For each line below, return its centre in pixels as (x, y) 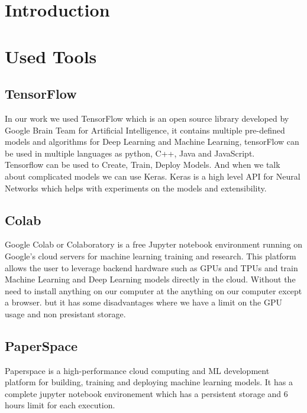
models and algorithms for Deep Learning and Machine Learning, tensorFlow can (152, 142)
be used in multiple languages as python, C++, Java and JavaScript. (130, 153)
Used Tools (51, 56)
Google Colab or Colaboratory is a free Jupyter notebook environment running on (154, 244)
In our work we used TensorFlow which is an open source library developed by (147, 118)
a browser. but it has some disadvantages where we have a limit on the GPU (143, 302)
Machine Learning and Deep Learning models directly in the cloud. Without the (150, 279)
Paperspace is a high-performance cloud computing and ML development (137, 370)
